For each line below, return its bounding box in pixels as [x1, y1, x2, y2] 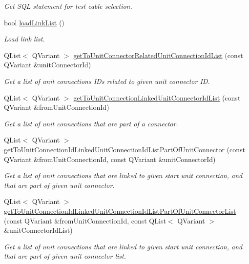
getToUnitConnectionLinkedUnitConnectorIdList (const [73, 92, 241, 102]
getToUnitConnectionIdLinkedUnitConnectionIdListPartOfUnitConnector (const [4, 144, 246, 154]
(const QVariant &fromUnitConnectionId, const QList [4, 215, 166, 225]
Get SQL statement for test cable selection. [4, 1, 132, 11]
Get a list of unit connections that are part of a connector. [4, 118, 178, 128]
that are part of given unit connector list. [4, 251, 126, 261]
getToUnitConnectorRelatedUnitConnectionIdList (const [73, 50, 243, 60]
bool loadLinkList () [4, 17, 64, 27]
